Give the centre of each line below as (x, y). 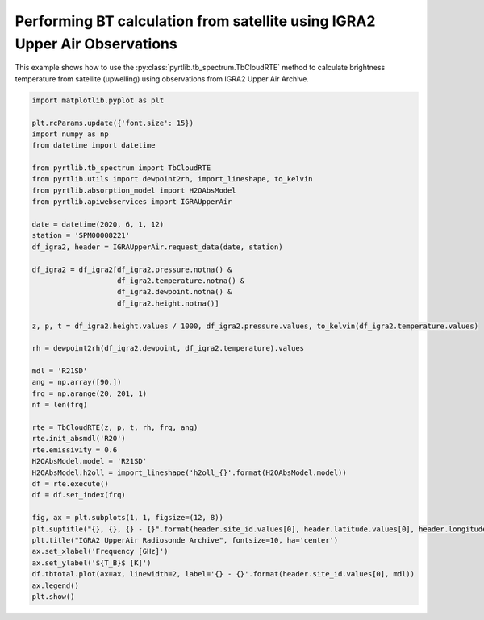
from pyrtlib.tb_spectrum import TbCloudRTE (121, 168)
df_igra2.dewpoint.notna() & (175, 292)
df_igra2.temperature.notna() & (181, 281)
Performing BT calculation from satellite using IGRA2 (195, 21)
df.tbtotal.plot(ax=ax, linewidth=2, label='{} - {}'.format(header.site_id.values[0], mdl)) (223, 574)
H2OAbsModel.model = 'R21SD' (90, 461)
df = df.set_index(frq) (79, 495)
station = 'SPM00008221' (81, 235)
